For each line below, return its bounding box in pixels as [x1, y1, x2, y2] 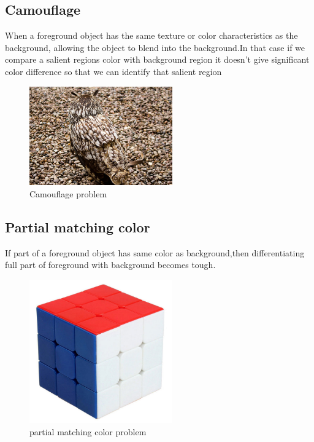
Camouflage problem [29, 187, 107, 200]
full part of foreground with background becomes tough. [5, 258, 216, 271]
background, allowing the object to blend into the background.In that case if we [5, 41, 305, 53]
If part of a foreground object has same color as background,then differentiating [5, 246, 305, 259]
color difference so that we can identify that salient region [5, 65, 222, 77]
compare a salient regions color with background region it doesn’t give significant [5, 53, 310, 66]
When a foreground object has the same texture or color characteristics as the [5, 29, 298, 42]
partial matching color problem [29, 425, 147, 438]
